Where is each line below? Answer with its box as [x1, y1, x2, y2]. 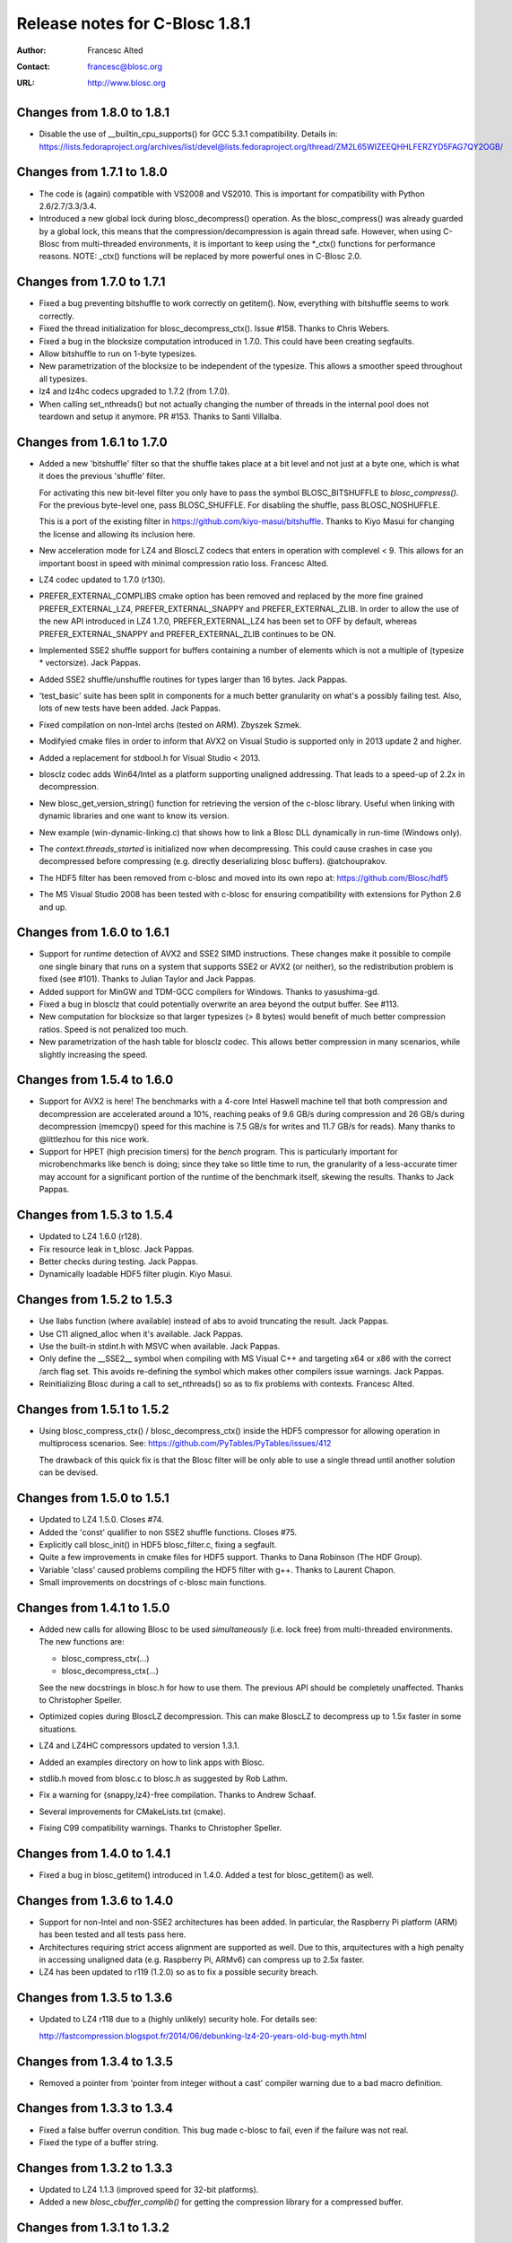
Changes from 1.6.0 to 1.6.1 [16, 925, 169, 940]
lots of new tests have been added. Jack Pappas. [39, 703, 221, 713]
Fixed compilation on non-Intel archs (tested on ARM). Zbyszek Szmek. [39, 719, 302, 730]
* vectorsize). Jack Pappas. [39, 658, 142, 668]
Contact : [16, 61, 51, 72]
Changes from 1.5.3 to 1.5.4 [16, 1208, 174, 1223]
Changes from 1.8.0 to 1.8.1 [16, 105, 170, 120]
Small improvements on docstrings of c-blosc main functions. [39, 1577, 267, 1588]
